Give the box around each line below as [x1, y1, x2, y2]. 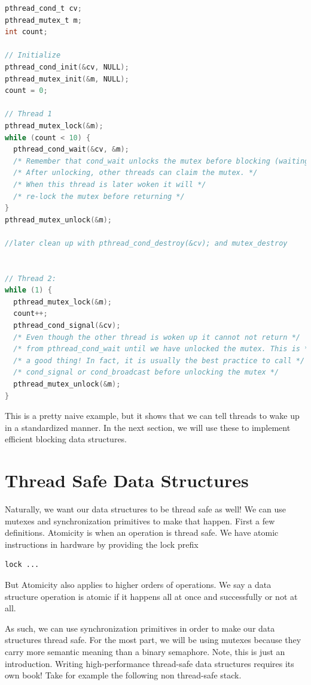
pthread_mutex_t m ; [5, 16, 82, 25]
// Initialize [5, 51, 61, 60]
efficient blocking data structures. [5, 433, 127, 445]
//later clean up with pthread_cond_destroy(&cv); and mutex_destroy [5, 239, 288, 248]
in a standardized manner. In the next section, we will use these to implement [5, 421, 291, 433]
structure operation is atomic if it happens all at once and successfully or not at [5, 590, 298, 602]
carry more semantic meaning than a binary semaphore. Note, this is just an [5, 645, 285, 658]
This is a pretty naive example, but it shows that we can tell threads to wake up [5, 409, 300, 422]
